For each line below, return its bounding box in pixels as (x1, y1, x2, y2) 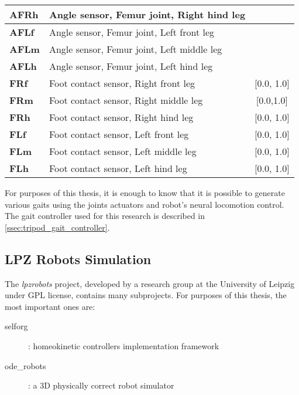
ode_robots (5, 359, 46, 372)
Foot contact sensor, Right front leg (49, 76, 195, 90)
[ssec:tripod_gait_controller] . (5, 221, 110, 233)
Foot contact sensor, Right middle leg (49, 93, 203, 107)
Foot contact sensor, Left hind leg (49, 161, 187, 175)
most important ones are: (5, 300, 95, 312)
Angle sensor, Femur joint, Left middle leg (49, 42, 222, 56)
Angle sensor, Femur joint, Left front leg (49, 25, 214, 39)
